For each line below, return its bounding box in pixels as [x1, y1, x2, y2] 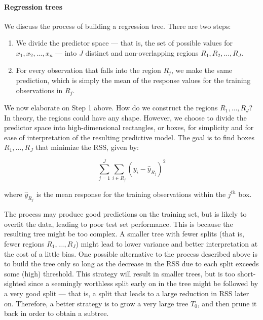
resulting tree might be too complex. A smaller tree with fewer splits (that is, [4, 228, 244, 239]
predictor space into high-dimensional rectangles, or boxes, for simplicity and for [4, 122, 254, 133]
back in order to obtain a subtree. [4, 308, 109, 318]
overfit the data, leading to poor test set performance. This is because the [4, 218, 233, 229]
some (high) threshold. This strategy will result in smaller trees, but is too [4, 268, 235, 278]
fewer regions [4, 238, 45, 249]
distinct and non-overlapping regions [85, 47, 199, 58]
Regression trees [4, 1, 63, 12]
